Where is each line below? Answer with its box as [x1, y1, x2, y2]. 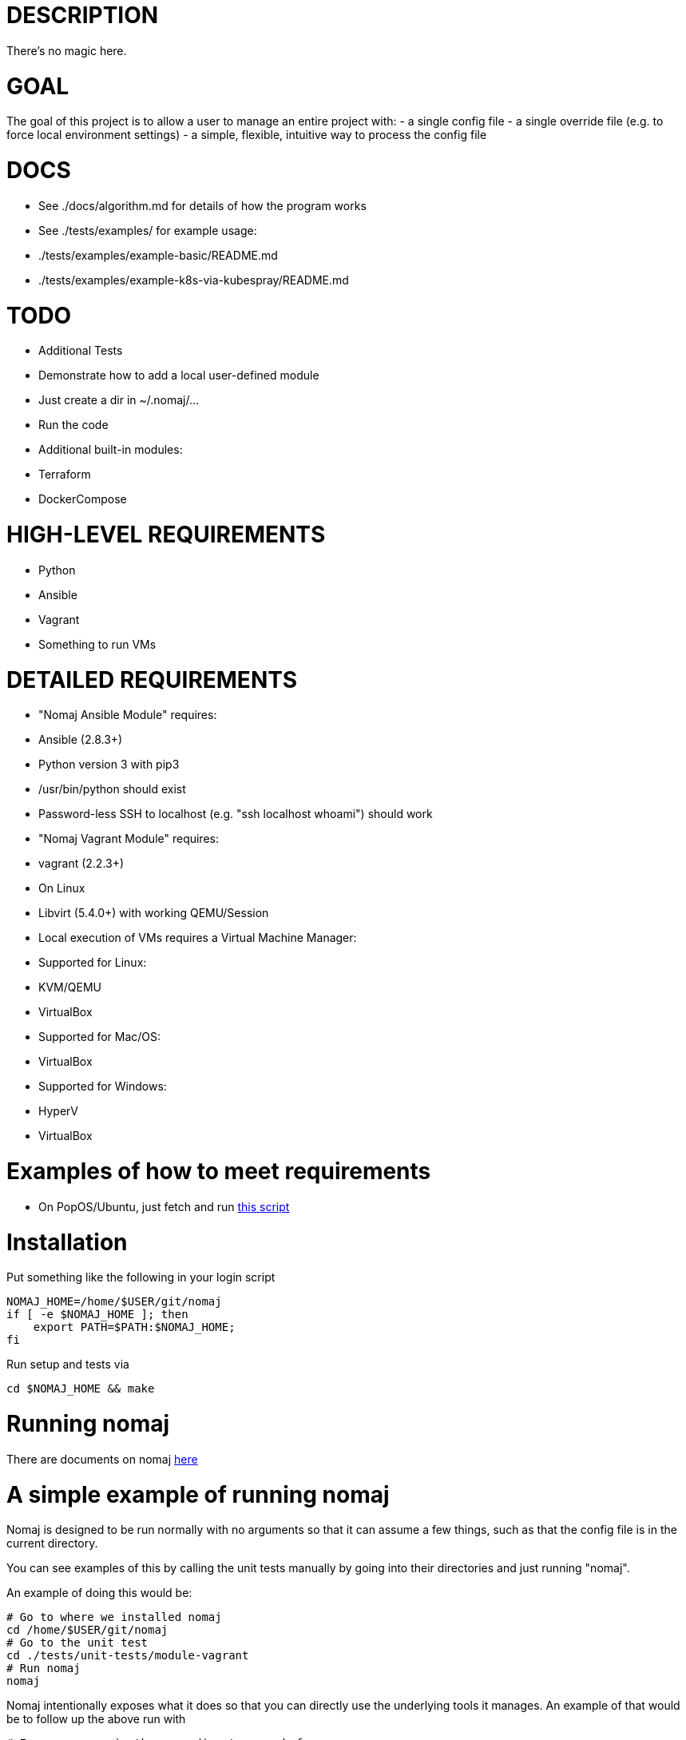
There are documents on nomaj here [6, 1452, 198, 1466]
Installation [6, 1228, 128, 1256]
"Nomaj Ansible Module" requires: [38, 708, 217, 722]
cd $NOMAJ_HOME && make [6, 1382, 155, 1396]
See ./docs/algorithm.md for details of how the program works [38, 198, 367, 213]
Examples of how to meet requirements [6, 1158, 431, 1185]
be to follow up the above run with [6, 1712, 186, 1726]
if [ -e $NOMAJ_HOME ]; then [6, 1308, 188, 1321]
